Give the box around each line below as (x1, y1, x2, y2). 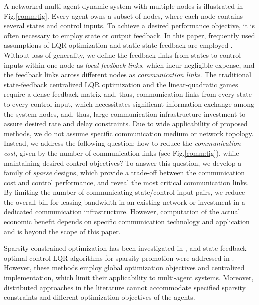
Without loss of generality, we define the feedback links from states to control (4, 49, 241, 60)
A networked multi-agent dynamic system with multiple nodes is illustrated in (4, 1, 243, 11)
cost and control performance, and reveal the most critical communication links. (4, 177, 249, 187)
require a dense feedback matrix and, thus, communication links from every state (4, 89, 252, 99)
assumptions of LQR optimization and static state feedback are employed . (4, 40, 233, 50)
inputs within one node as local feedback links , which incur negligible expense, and (4, 59, 255, 70)
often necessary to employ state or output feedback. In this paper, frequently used (4, 30, 255, 40)
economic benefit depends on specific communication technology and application (4, 216, 250, 227)
